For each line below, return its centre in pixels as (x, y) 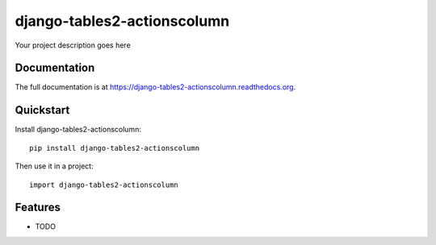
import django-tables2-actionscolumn (104, 185)
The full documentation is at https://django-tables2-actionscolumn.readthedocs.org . (155, 87)
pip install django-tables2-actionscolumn (115, 148)
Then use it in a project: (54, 166)
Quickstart (42, 110)
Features (38, 208)
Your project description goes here (73, 45)
